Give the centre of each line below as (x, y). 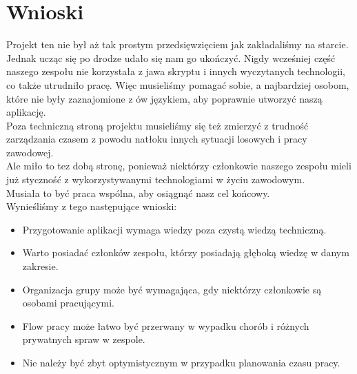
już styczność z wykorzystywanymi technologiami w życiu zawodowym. (156, 179)
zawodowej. (30, 152)
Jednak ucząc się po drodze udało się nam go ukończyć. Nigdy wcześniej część (171, 58)
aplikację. (26, 112)
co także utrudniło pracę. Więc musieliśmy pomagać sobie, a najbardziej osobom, (178, 84)
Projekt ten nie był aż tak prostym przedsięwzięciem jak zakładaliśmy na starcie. (177, 44)
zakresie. (40, 266)
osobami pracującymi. (68, 303)
